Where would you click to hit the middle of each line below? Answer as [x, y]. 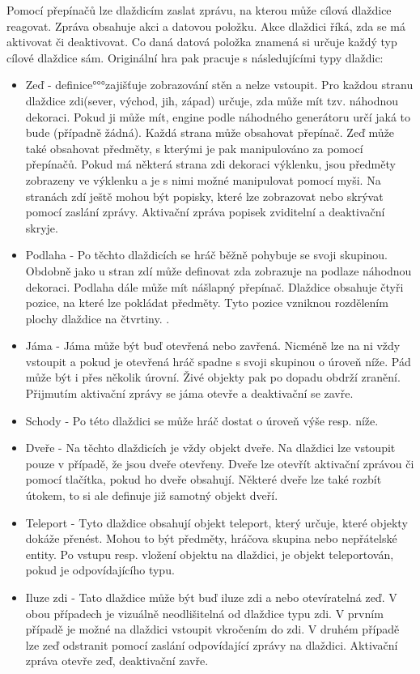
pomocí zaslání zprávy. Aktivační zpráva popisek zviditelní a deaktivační [205, 212]
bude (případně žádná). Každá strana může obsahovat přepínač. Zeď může [210, 132]
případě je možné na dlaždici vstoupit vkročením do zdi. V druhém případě [212, 629]
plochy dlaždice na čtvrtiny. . [98, 318]
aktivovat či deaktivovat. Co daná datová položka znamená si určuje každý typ [202, 42]
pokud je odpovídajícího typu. [100, 570]
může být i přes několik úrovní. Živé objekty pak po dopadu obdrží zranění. [213, 377]
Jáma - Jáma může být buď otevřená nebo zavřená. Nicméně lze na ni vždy [213, 346]
